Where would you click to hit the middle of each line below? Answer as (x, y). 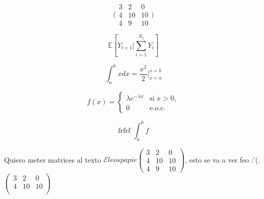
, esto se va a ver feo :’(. (223, 159)
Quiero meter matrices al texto (53, 159)
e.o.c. (158, 108)
